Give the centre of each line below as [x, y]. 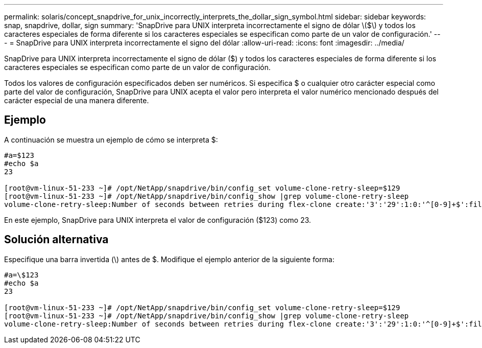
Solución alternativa [56, 240]
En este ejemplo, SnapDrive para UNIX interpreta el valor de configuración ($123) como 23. [158, 220]
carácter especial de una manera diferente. [77, 100]
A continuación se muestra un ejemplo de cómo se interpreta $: [111, 140]
